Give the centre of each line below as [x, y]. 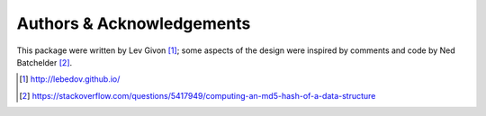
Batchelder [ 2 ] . [45, 62]
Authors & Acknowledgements [134, 23]
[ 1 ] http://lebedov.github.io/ [70, 79]
